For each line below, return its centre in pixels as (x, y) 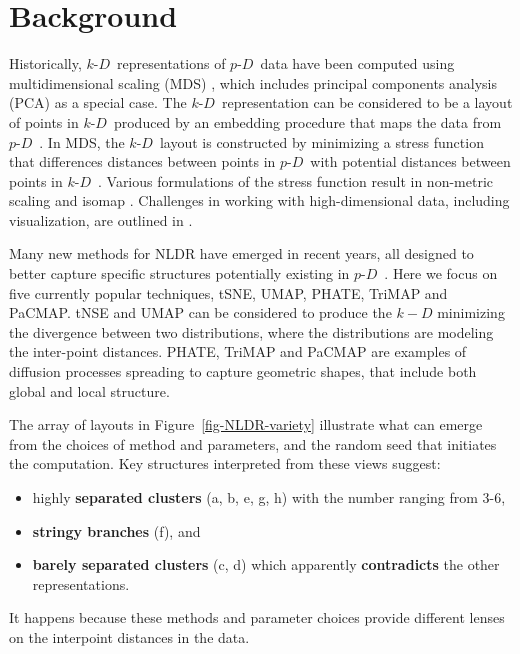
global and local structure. (89, 390)
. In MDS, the (82, 141)
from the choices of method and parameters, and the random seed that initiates (253, 443)
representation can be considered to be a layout (367, 102)
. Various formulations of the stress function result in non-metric (295, 180)
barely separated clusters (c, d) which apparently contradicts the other (266, 564)
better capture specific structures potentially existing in (179, 273)
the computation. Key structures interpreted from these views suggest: (225, 463)
